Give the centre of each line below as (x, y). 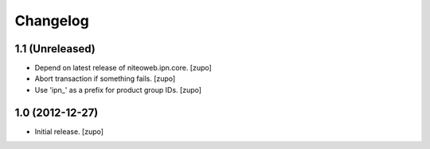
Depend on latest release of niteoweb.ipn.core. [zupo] (123, 68)
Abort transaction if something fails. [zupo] (105, 78)
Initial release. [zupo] (69, 132)
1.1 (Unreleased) (55, 49)
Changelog (52, 21)
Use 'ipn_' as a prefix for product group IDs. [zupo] (118, 90)
